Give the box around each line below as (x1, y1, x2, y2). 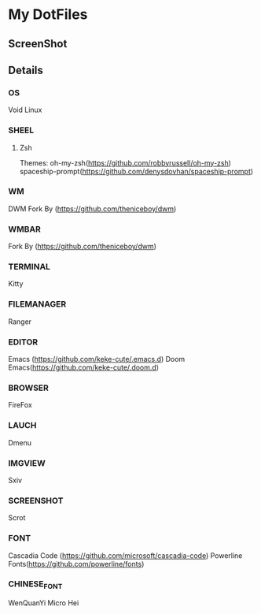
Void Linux (8, 105, 42, 115)
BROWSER (8, 382, 50, 393)
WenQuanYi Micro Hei (8, 598, 79, 608)
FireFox (8, 400, 33, 410)
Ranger (8, 317, 32, 326)
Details (8, 63, 43, 76)
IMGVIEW (8, 457, 46, 468)
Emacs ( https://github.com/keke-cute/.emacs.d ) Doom (8, 355, 186, 364)
